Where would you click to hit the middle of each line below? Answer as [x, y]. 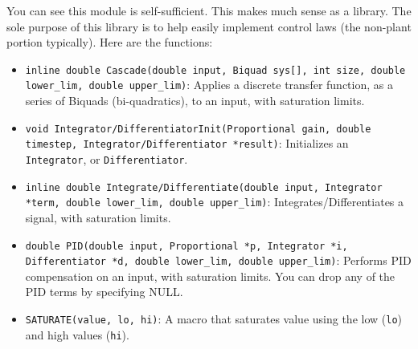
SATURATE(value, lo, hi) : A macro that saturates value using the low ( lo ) [214, 319]
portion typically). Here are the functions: [110, 42]
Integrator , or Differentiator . [107, 159]
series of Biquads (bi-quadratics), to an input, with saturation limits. [195, 101]
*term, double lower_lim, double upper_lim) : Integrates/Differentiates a [215, 202]
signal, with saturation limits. [98, 217]
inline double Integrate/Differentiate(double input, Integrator [204, 187]
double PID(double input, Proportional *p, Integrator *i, [186, 246]
